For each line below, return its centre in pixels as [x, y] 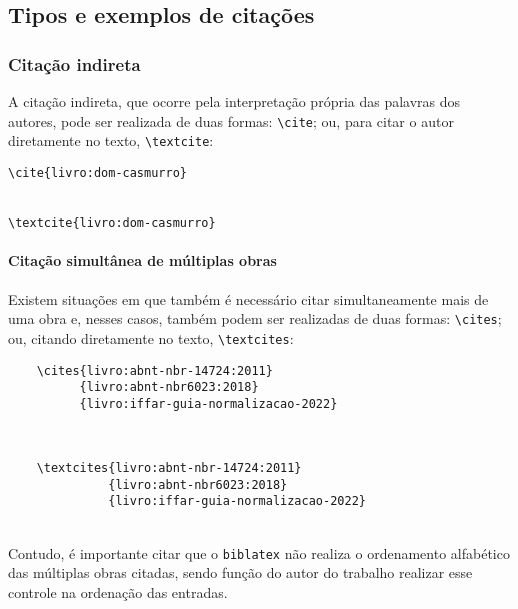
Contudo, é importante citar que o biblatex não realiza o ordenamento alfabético [259, 552]
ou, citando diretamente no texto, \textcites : [151, 337]
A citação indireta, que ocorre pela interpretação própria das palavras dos [234, 101]
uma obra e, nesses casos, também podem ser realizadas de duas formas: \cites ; [255, 318]
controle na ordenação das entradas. [118, 591]
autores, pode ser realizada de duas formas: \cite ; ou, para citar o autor [231, 120]
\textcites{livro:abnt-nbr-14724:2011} [169, 468]
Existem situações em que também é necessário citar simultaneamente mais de [248, 298]
